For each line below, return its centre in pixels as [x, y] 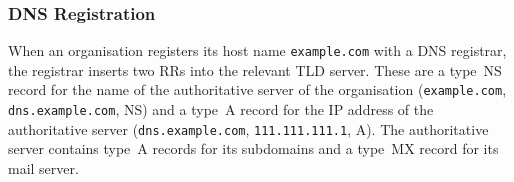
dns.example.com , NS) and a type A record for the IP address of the [221, 109]
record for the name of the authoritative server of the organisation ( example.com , [257, 89]
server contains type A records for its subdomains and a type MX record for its [253, 148]
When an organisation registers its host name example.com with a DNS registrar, [257, 50]
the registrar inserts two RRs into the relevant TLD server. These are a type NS [255, 69]
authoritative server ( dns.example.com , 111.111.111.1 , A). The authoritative [248, 128]
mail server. [43, 168]
